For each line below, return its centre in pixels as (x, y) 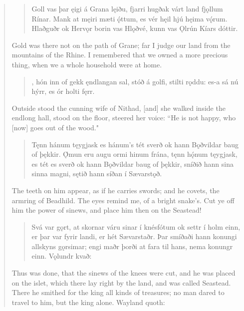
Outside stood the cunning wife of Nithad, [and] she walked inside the (119, 108)
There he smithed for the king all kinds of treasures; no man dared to (118, 292)
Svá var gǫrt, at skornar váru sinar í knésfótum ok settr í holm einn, (136, 226)
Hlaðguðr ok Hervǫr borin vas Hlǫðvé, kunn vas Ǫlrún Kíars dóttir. (135, 28)
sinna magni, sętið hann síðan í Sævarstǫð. (97, 173)
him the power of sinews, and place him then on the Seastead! (107, 210)
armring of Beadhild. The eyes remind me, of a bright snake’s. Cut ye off (123, 200)
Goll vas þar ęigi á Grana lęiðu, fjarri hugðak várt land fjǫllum (127, 8)
